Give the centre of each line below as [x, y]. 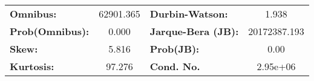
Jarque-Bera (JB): [194, 31]
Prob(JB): [175, 49]
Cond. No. [175, 66]
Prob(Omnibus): [50, 31]
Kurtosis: [32, 66]
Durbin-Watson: [189, 14]
